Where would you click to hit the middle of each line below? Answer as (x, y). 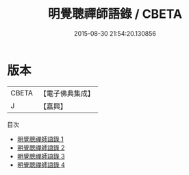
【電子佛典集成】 (67, 93)
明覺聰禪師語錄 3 (41, 156)
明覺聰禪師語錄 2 (41, 148)
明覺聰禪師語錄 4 (41, 165)
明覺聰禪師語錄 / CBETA (115, 14)
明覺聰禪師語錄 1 (40, 139)
